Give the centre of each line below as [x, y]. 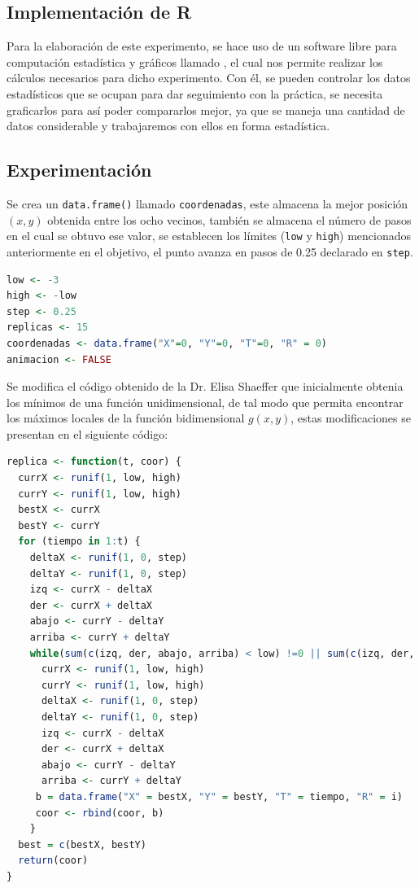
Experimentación [79, 170]
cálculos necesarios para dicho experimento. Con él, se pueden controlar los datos [209, 78]
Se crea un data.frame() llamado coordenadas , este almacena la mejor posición [207, 203]
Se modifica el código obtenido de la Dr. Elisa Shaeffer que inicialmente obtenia [205, 386]
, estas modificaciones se [351, 418]
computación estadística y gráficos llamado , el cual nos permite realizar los [195, 61]
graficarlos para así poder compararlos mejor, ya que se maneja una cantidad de [206, 109]
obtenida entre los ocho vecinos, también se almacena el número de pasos [229, 219]
